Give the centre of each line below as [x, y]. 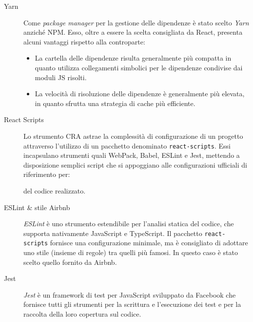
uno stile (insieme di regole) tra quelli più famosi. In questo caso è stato [131, 252]
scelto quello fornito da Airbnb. [70, 262]
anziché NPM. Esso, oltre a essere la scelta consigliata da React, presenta [133, 32]
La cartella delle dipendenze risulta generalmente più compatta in [133, 58]
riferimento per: [47, 174]
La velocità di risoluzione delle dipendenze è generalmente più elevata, [140, 94]
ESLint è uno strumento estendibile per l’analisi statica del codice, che [129, 224]
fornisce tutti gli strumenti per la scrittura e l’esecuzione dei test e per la [132, 304]
